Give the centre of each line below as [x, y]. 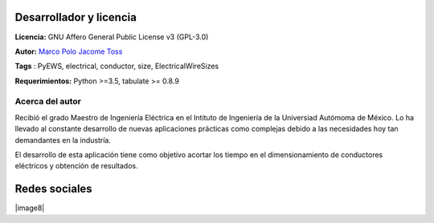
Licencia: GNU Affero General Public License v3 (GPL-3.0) [112, 37]
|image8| [30, 208]
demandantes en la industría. [63, 140]
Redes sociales [53, 189]
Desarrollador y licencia [76, 17]
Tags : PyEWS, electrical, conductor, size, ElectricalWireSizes [117, 66]
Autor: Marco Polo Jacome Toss [69, 51]
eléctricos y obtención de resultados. [76, 166]
